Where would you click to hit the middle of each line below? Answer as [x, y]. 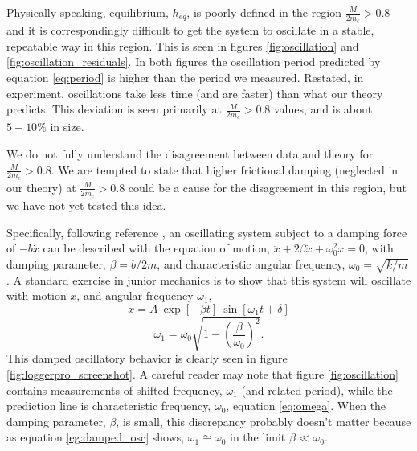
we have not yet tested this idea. [86, 205]
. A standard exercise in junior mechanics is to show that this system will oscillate [209, 279]
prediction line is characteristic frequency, [109, 406]
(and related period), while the [317, 389]
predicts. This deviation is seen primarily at [114, 109]
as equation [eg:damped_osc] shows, [96, 437]
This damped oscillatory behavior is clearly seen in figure [147, 358]
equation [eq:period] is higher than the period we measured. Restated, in [185, 78]
